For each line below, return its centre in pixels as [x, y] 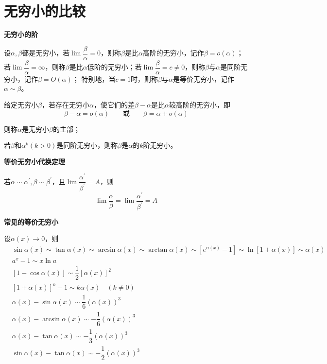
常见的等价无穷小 [31, 222]
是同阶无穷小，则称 [87, 145]
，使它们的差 [114, 105]
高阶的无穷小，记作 [173, 53]
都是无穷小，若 [46, 53]
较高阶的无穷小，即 [199, 105]
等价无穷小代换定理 [34, 161]
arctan [158, 250]
